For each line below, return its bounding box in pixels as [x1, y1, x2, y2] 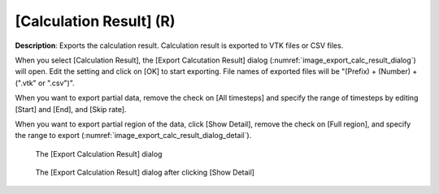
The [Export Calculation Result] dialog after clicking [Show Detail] [35, 167, 255, 178]
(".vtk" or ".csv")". [15, 78, 75, 88]
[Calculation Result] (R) [15, 12, 176, 30]
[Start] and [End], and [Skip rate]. [15, 104, 127, 114]
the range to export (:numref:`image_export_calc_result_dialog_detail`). [15, 131, 252, 140]
